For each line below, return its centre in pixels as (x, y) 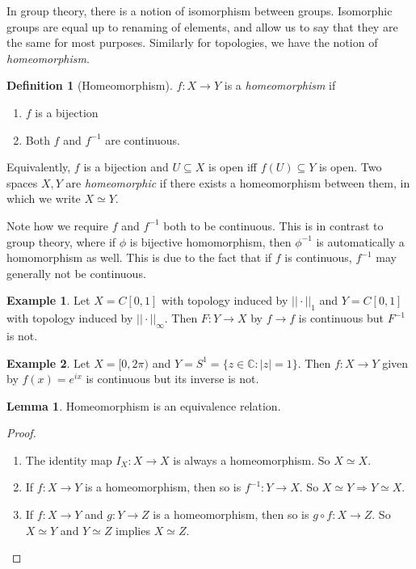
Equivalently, (39, 167)
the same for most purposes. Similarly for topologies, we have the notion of (192, 42)
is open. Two (351, 167)
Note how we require (58, 225)
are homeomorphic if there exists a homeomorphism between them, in (238, 182)
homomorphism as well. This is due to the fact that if (139, 257)
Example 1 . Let (48, 300)
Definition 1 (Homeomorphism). (90, 85)
